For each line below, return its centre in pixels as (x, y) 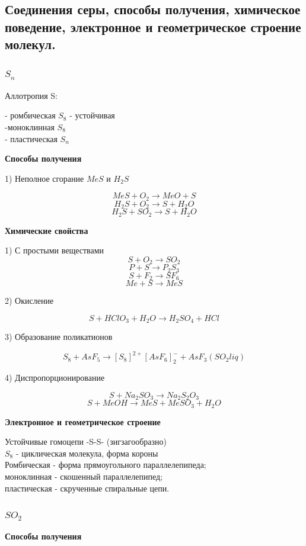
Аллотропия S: (31, 95)
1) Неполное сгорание (44, 178)
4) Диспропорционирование (55, 378)
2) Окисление (29, 301)
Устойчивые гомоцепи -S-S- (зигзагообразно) (86, 441)
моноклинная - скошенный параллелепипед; (84, 476)
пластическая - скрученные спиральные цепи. (87, 488)
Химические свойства (47, 230)
